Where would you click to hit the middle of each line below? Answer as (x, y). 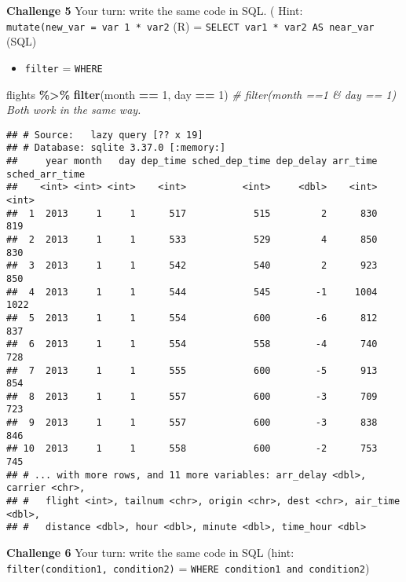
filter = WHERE (64, 67)
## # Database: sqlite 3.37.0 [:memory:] (116, 148)
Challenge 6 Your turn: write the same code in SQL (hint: (150, 553)
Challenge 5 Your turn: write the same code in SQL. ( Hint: (155, 10)
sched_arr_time (46, 174)
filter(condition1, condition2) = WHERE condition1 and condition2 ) (188, 567)
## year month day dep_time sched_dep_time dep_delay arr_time (192, 161)
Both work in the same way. (74, 110)
